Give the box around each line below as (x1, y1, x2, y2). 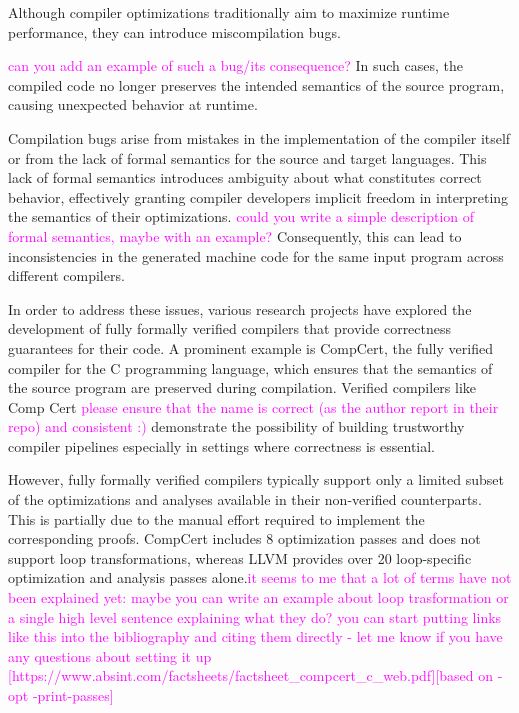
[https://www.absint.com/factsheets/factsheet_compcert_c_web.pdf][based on (8, 665, 494, 686)
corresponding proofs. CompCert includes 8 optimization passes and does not (8, 528, 481, 549)
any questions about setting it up (8, 645, 212, 666)
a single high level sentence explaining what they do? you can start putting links (8, 606, 502, 627)
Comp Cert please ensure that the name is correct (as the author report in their (8, 396, 499, 417)
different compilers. (8, 265, 125, 286)
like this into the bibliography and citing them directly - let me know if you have (8, 626, 503, 647)
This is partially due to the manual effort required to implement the (8, 508, 425, 529)
